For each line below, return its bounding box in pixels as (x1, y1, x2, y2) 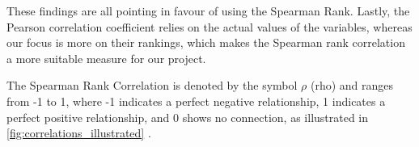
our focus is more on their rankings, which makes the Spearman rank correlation (6, 34, 405, 51)
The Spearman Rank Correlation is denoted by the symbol (6, 77, 298, 94)
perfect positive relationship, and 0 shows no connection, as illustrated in (6, 108, 369, 125)
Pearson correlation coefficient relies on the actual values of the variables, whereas (6, 18, 413, 35)
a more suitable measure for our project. (6, 49, 206, 66)
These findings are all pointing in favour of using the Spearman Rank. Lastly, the (6, 2, 410, 19)
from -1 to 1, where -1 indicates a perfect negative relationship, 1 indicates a (6, 92, 386, 109)
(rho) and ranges (311, 77, 394, 94)
